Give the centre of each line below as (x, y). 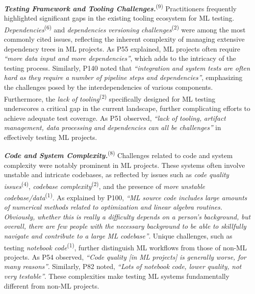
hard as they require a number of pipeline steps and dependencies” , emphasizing (123, 77)
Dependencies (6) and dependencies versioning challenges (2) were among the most (125, 28)
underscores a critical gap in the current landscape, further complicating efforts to (127, 108)
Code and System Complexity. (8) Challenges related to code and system (118, 154)
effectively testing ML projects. (51, 137)
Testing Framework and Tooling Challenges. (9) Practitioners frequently (120, 8)
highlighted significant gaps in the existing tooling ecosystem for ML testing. (119, 18)
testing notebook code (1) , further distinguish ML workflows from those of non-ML (126, 246)
